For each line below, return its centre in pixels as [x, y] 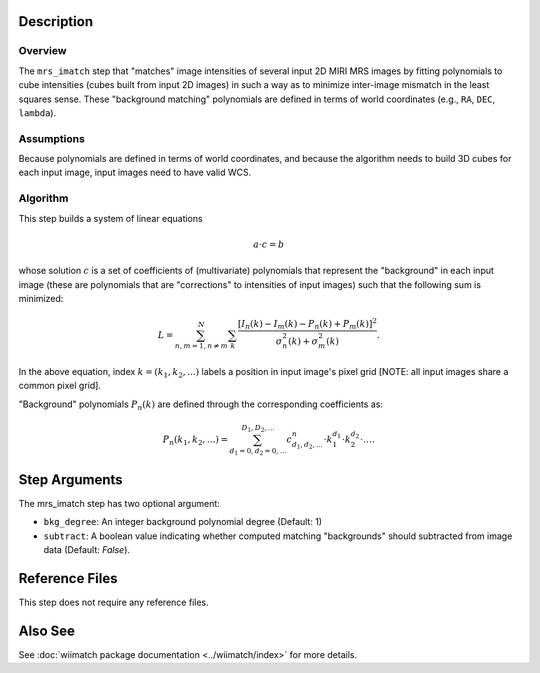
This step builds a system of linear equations [111, 218]
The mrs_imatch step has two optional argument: [119, 503]
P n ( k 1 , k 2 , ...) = [195, 440]
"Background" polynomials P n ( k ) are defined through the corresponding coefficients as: [201, 405]
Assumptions [51, 138]
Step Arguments [71, 479]
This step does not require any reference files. [113, 602]
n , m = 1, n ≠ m [202, 346]
